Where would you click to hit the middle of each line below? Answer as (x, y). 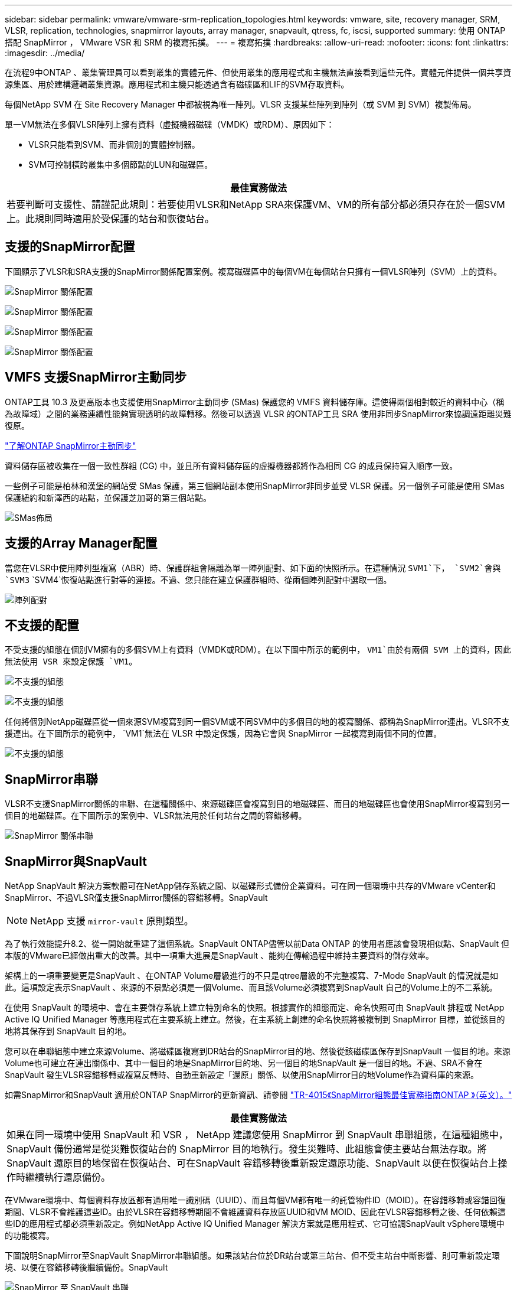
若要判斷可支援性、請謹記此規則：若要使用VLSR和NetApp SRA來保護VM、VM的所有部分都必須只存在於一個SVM (256, 204)
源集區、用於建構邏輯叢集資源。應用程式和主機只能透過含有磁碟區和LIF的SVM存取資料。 (177, 84)
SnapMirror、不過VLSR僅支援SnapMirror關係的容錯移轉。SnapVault (136, 898)
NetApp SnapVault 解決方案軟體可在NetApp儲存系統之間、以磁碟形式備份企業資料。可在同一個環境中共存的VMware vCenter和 (250, 886)
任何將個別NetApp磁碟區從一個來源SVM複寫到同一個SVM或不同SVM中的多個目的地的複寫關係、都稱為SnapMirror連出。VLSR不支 (257, 722)
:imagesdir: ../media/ (45, 53)
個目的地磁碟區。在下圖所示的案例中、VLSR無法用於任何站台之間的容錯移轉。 (156, 816)
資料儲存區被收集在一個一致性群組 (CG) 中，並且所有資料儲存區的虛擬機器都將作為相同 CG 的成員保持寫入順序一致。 (231, 465)
